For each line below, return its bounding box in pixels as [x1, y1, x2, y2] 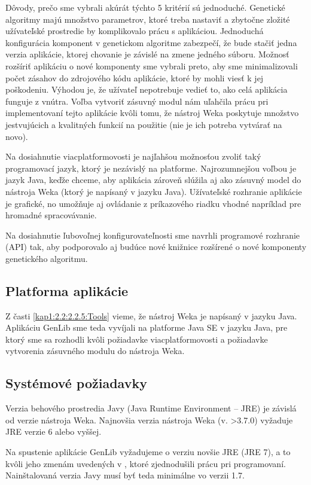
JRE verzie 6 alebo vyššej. [5, 425, 102, 438]
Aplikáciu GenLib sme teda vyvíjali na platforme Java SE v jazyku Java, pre [5, 321, 288, 334]
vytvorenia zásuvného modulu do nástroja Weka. [5, 344, 185, 357]
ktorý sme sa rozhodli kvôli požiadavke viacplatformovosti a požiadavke [5, 333, 268, 345]
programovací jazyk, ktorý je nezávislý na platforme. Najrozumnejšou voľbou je [5, 161, 297, 174]
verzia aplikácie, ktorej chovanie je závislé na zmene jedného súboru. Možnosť [5, 48, 289, 60]
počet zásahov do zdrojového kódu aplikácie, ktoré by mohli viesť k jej [5, 71, 264, 84]
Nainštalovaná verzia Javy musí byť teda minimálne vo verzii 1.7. [5, 469, 245, 481]
